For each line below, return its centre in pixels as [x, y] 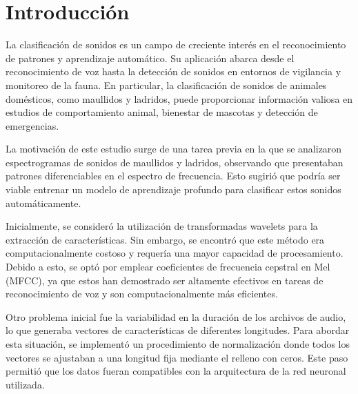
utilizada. [25, 384]
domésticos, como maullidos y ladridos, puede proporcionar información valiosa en [179, 98]
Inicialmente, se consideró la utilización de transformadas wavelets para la [162, 226]
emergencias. [32, 125]
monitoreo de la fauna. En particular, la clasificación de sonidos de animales [166, 85]
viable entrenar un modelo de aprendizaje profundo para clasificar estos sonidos [173, 189]
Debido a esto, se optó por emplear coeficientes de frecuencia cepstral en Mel [168, 267]
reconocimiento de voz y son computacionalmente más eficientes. [142, 294]
